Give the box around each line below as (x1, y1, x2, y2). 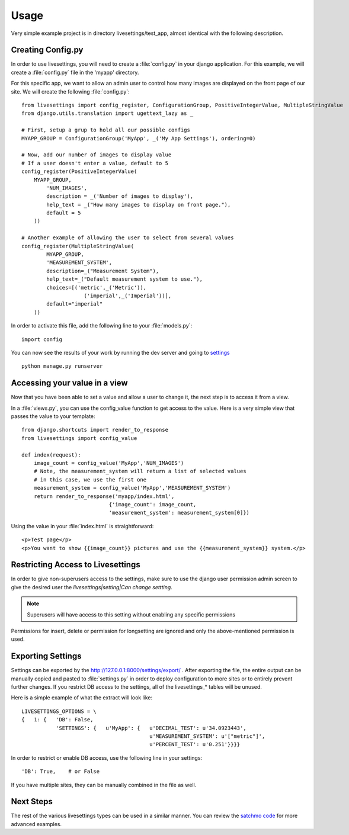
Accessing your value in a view (11, 378, 128, 388)
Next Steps (11, 797, 53, 807)
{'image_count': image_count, (108, 501, 197, 508)
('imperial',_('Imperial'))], (84, 293, 172, 299)
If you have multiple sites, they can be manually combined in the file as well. (11, 781, 197, 788)
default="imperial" (46, 301, 103, 307)
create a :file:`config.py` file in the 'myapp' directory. (11, 69, 139, 76)
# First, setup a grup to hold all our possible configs (21, 127, 191, 133)
